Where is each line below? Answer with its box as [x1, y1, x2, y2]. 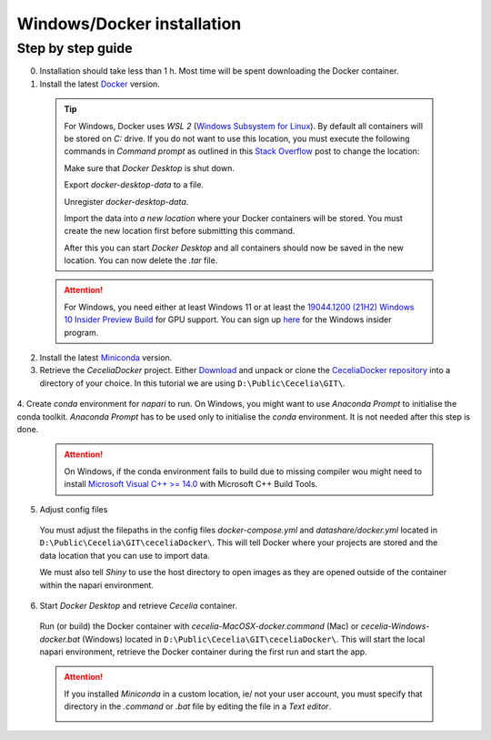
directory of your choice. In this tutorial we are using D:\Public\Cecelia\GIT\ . [39, 378, 346, 389]
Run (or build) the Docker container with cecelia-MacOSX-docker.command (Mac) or [39, 621, 359, 632]
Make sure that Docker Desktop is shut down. [64, 162, 235, 173]
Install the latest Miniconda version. [39, 352, 173, 363]
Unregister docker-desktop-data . [64, 196, 189, 207]
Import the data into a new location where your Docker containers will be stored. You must [64, 212, 404, 223]
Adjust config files [39, 503, 108, 514]
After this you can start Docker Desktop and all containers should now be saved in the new [64, 242, 404, 253]
